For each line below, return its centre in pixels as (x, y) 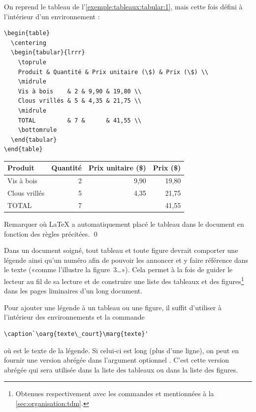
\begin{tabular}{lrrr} (48, 53)
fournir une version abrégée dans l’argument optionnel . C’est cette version (117, 360)
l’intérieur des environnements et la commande (74, 317)
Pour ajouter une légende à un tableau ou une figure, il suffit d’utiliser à (113, 307)
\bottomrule (37, 130)
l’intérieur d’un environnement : (52, 16)
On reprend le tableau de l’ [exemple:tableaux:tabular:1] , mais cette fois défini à (123, 6)
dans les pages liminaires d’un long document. (73, 291)
